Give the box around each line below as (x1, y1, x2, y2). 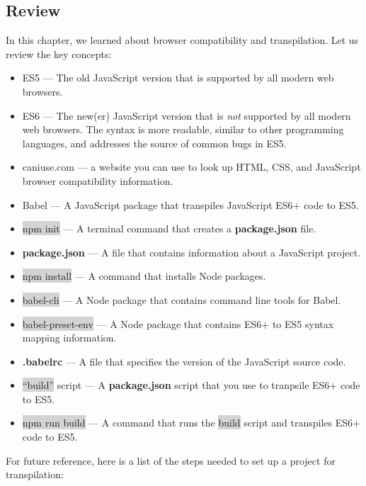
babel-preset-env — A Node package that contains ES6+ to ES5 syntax (22, 316, 334, 331)
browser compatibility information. (22, 173, 173, 188)
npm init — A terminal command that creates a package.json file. (22, 221, 316, 236)
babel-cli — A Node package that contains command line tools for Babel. (22, 292, 341, 307)
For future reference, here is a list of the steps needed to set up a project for (6, 453, 336, 468)
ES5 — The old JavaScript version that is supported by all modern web (22, 70, 334, 85)
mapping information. (22, 330, 117, 345)
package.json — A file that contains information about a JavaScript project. (22, 244, 361, 259)
